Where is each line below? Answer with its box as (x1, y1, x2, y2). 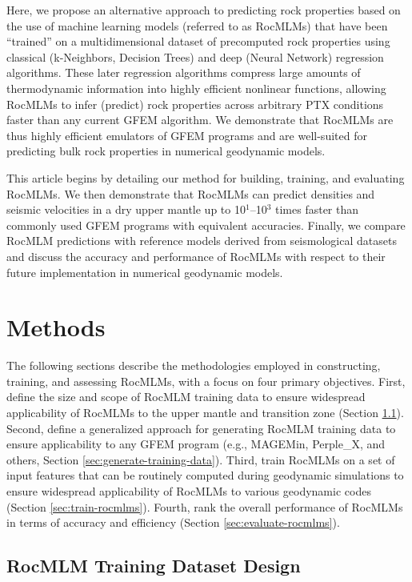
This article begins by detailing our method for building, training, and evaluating (6, 169, 405, 186)
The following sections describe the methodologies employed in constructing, (6, 357, 381, 374)
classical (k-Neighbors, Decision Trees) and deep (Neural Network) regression (6, 48, 384, 65)
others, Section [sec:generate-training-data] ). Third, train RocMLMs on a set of (6, 451, 395, 468)
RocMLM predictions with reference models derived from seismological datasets (6, 232, 397, 249)
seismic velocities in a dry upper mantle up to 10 (6, 201, 246, 218)
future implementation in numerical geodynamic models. (6, 263, 283, 280)
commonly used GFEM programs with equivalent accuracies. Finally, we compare (6, 216, 406, 233)
